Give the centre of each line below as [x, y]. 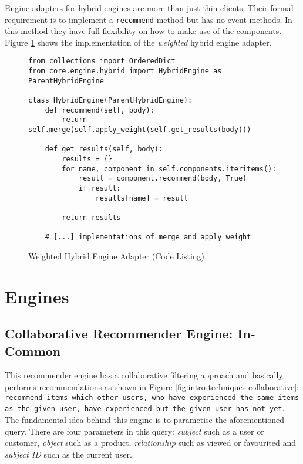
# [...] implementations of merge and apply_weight [148, 237]
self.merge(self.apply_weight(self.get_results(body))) [140, 130]
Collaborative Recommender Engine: [119, 333]
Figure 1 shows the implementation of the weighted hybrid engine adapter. [138, 42]
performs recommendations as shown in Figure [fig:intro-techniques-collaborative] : [152, 387]
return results [91, 217]
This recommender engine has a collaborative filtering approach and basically [144, 375]
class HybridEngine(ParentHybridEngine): [110, 101]
